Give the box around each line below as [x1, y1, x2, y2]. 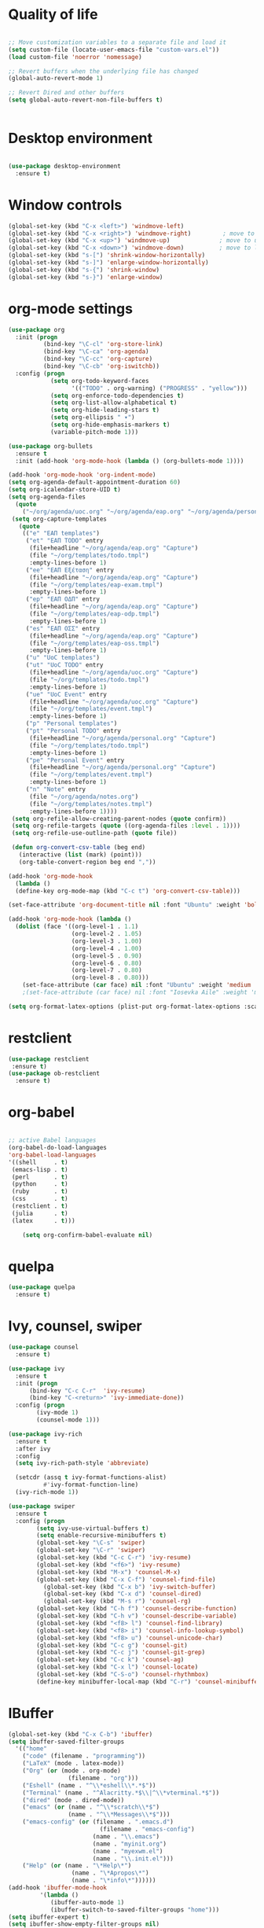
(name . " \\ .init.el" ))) [92, 1854, 174, 1863]
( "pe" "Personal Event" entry [25, 756, 125, 764]
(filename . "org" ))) [68, 1774, 139, 1782]
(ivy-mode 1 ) [36, 1409, 79, 1417]
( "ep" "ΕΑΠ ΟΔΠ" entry [25, 595, 101, 603]
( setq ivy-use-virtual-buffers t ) [36, 1524, 149, 1532]
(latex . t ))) [11, 1216, 76, 1224]
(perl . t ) [11, 1173, 68, 1181]
